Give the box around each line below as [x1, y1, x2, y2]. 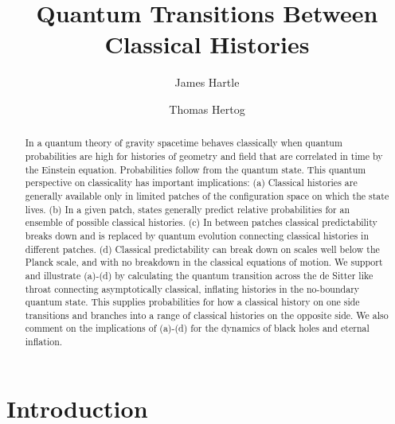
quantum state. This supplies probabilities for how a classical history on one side [25, 295, 360, 309]
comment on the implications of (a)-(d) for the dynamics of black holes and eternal [25, 321, 370, 335]
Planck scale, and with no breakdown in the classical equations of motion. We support [25, 255, 383, 269]
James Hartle [174, 74, 240, 91]
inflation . [25, 335, 63, 348]
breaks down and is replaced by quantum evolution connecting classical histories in [25, 228, 369, 242]
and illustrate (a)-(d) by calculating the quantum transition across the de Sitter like [25, 268, 373, 282]
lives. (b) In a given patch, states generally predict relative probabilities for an [25, 202, 350, 216]
